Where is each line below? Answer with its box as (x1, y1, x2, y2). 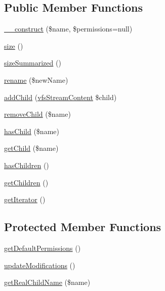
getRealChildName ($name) (4, 277, 91, 287)
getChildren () (4, 177, 49, 187)
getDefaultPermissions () (4, 242, 81, 253)
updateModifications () (4, 260, 75, 270)
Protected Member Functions (4, 219, 161, 235)
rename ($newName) (4, 74, 68, 85)
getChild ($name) (4, 143, 59, 153)
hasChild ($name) (4, 125, 59, 136)
